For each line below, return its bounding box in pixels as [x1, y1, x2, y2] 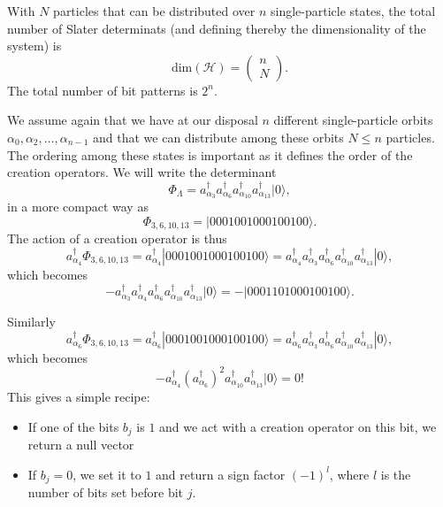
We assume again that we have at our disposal [7, 111, 258, 129]
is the [380, 465, 411, 483]
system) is [7, 36, 62, 55]
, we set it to [73, 465, 141, 483]
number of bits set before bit [27, 483, 184, 502]
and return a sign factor [156, 465, 286, 483]
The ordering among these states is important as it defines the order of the [7, 145, 413, 164]
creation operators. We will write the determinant [7, 163, 277, 181]
